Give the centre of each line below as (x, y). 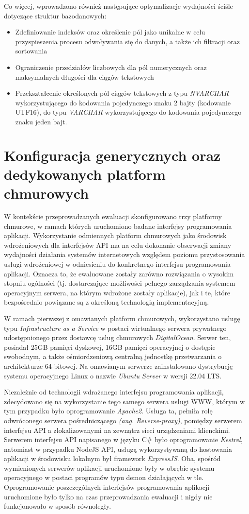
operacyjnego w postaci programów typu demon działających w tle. (104, 477)
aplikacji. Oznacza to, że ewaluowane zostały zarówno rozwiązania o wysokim (119, 273)
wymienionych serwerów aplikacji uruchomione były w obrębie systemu (109, 468)
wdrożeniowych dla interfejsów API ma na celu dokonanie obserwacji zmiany (118, 245)
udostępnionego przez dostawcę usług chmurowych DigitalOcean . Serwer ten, (117, 337)
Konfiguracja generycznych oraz (112, 155)
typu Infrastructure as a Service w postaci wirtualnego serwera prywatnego (115, 328)
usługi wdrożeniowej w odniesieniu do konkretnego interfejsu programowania (117, 264)
